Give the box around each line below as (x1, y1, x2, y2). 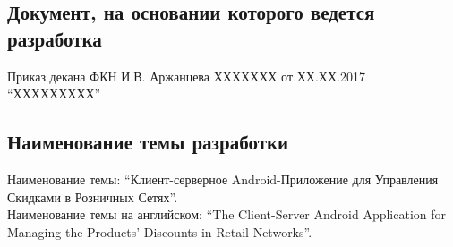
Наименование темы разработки (7, 128, 289, 156)
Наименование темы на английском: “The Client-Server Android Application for (7, 205, 447, 224)
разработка (7, 24, 102, 52)
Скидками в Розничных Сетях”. (7, 187, 178, 206)
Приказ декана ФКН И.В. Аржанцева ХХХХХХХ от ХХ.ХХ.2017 (7, 66, 365, 85)
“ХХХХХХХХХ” (7, 84, 101, 103)
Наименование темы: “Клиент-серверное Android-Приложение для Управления (7, 169, 439, 188)
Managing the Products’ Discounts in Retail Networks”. (7, 222, 312, 241)
